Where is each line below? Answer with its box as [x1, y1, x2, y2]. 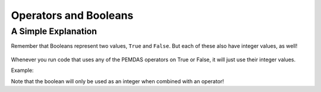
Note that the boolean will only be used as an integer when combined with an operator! [11, 77, 224, 85]
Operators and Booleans [11, 9, 134, 22]
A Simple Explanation [11, 26, 97, 37]
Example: [11, 67, 34, 74]
